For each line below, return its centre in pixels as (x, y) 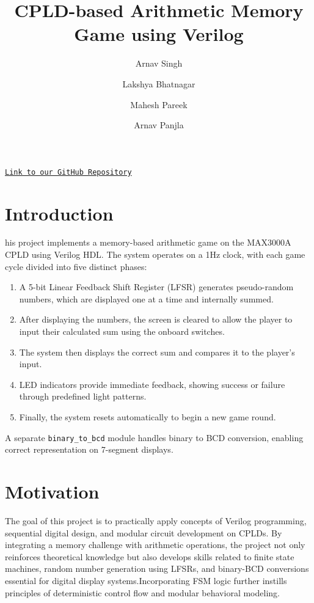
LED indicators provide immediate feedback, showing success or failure (152, 384)
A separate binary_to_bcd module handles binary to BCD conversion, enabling (154, 437)
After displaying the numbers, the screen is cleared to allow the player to (156, 319)
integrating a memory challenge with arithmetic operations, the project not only (155, 545)
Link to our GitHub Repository (68, 172)
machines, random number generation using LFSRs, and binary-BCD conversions (157, 568)
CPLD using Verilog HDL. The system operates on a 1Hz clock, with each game (155, 254)
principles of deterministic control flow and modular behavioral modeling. (142, 592)
